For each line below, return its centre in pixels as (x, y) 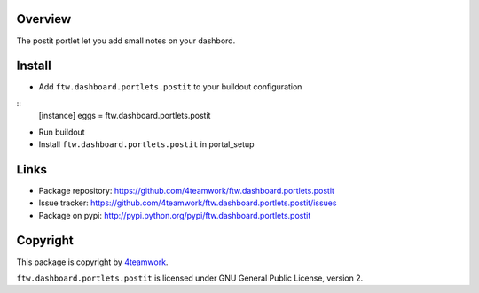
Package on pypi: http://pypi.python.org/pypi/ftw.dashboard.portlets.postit (175, 215)
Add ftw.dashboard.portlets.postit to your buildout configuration (170, 87)
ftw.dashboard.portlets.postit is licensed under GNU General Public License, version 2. (190, 278)
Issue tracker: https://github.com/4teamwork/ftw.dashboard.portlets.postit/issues (188, 203)
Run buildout (62, 132)
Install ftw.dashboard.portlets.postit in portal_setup (146, 144)
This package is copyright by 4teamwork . (92, 262)
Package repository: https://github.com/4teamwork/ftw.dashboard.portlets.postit (186, 190)
